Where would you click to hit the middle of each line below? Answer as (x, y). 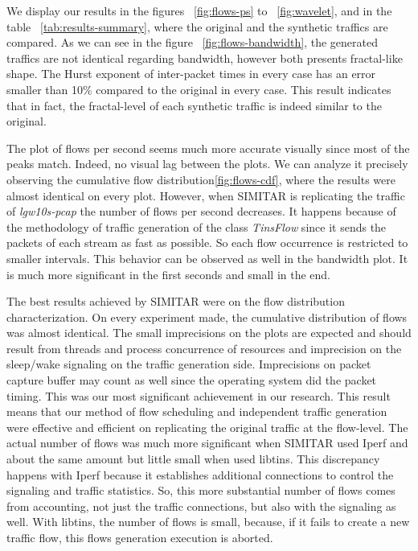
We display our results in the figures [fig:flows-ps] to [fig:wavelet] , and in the (199, 10)
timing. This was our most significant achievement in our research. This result (199, 395)
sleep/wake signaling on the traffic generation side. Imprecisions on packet (189, 364)
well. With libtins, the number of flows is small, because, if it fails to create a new (208, 522)
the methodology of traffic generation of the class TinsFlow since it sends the (197, 226)
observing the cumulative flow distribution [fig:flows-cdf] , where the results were (201, 179)
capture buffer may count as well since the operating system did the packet (192, 380)
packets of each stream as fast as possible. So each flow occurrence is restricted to (207, 243)
